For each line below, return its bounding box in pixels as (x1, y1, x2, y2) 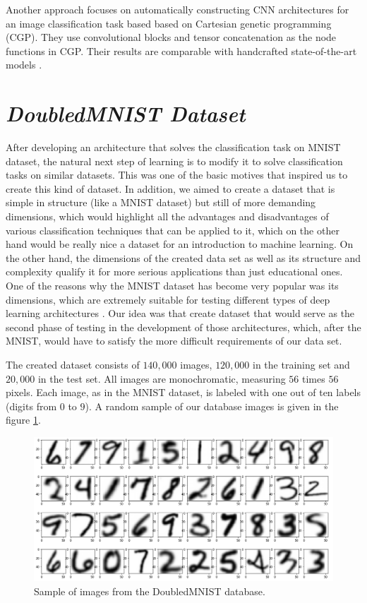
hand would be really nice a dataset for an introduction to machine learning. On (6, 237, 354, 251)
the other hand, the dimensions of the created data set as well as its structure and (6, 250, 361, 265)
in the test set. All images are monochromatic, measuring (37, 371, 286, 386)
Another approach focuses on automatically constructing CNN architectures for (6, 2, 349, 16)
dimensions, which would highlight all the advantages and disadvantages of (6, 209, 329, 224)
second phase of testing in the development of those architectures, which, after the (6, 319, 361, 334)
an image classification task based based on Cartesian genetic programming (6, 16, 332, 30)
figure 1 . (6, 412, 41, 427)
